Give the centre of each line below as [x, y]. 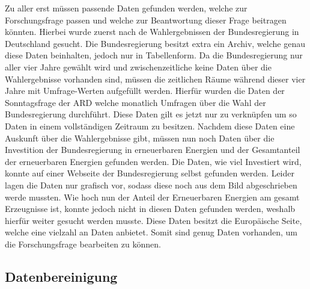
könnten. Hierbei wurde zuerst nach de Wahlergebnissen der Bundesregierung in [152, 32]
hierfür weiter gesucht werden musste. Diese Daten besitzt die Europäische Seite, [153, 220]
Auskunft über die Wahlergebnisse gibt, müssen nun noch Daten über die [140, 138]
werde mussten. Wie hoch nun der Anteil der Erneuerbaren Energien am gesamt [152, 197]
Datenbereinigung [61, 276]
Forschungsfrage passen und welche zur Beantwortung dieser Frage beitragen [146, 20]
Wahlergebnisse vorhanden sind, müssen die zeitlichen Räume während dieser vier [155, 79]
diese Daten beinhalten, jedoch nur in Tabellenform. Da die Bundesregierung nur [154, 55]
